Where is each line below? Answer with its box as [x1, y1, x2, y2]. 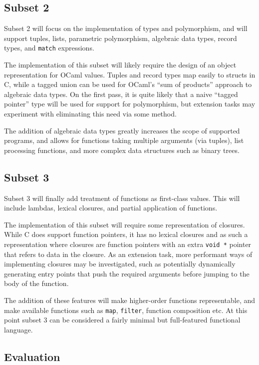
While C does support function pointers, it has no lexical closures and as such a [4, 229, 248, 239]
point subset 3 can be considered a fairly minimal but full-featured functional [4, 314, 241, 325]
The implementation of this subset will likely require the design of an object [4, 59, 237, 70]
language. [4, 324, 33, 334]
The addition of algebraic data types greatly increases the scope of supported [4, 125, 240, 135]
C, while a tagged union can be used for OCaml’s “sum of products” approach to [4, 79, 252, 89]
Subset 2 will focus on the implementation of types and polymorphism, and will [4, 23, 248, 33]
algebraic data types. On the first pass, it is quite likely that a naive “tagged [4, 88, 238, 99]
